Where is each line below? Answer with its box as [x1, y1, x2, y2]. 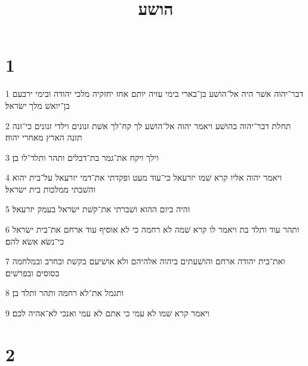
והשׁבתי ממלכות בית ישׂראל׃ [5, 182, 96, 195]
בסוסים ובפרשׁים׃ [5, 266, 60, 279]
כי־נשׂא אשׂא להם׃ [5, 234, 64, 247]
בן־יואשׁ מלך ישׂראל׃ [5, 99, 70, 111]
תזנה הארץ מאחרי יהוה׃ [5, 131, 82, 144]
